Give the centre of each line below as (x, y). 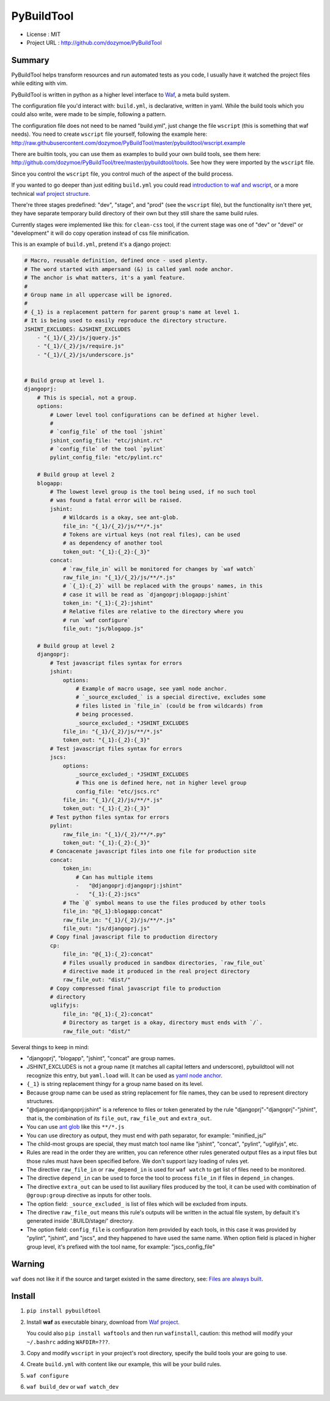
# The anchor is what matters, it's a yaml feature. (105, 278)
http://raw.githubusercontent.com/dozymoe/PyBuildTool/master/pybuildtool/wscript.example (128, 143)
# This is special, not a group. (87, 397)
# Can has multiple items (114, 877)
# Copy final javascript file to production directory (134, 937)
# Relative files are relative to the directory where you (153, 611)
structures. (40, 1101)
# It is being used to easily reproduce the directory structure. (126, 321)
